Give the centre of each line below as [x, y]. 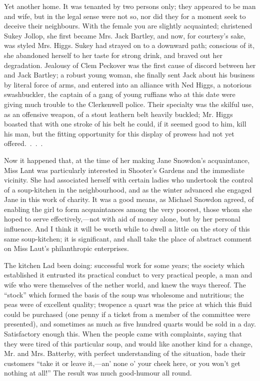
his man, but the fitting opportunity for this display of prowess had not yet [119, 133]
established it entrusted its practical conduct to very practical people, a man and [128, 275]
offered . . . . [23, 143]
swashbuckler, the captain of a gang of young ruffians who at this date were [120, 94]
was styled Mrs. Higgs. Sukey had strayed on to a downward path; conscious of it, [129, 45]
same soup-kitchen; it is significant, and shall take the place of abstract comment [128, 238]
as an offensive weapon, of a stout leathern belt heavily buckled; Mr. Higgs [118, 114]
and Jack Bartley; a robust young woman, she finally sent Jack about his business [129, 75]
